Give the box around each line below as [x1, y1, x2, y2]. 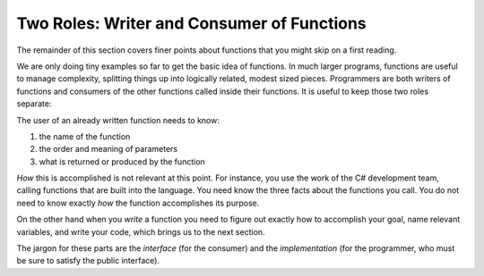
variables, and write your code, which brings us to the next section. [16, 226, 265, 237]
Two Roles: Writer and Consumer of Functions [16, 13, 367, 33]
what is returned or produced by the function [39, 156, 205, 167]
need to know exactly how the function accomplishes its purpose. [16, 197, 260, 208]
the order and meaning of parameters [39, 144, 178, 155]
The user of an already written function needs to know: [16, 114, 220, 125]
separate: [16, 98, 52, 109]
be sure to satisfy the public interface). [16, 255, 160, 266]
